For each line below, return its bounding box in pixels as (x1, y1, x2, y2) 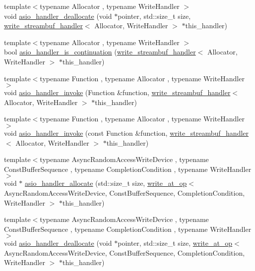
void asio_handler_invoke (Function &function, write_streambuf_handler (4, 87, 231, 98)
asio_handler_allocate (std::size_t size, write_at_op (25, 178, 187, 188)
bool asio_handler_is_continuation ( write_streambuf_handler (4, 47, 196, 57)
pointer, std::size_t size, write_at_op (118, 238, 233, 248)
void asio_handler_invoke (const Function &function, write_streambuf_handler (4, 127, 249, 138)
